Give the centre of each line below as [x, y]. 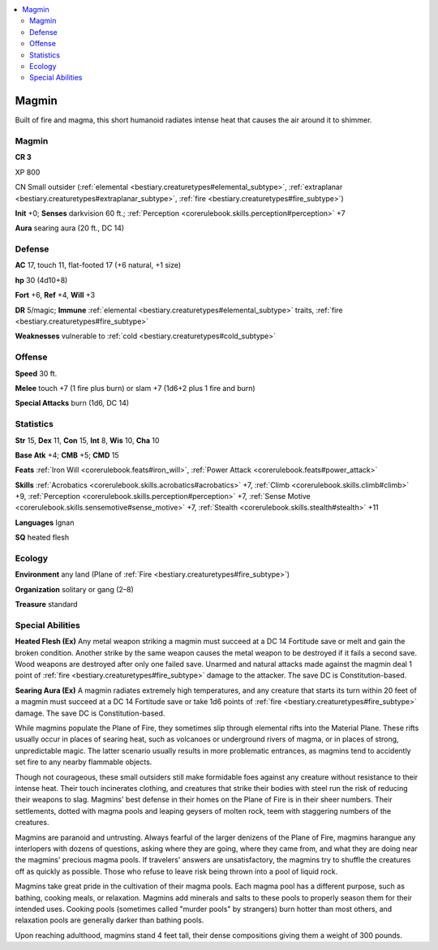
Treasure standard [46, 604]
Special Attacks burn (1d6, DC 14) [72, 403]
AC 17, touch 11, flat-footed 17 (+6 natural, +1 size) [98, 265]
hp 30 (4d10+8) [41, 280]
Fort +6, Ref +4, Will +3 [55, 295]
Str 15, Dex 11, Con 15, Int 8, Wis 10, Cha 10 [87, 440]
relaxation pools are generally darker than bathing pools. [109, 920]
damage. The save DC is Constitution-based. [90, 713]
